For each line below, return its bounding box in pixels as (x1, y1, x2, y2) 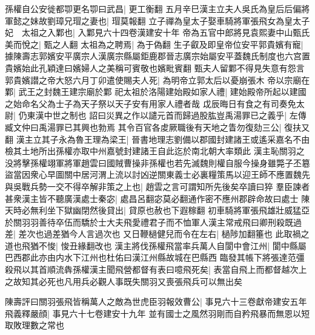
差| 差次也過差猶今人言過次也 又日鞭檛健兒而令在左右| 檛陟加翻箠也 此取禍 (5, 227, 301, 240)
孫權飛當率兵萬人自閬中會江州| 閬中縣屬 (148, 239, 307, 252)
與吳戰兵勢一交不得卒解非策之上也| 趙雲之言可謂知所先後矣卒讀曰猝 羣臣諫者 (5, 180, 310, 192)
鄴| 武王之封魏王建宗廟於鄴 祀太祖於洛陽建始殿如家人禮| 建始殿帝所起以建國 (5, 85, 307, 98)
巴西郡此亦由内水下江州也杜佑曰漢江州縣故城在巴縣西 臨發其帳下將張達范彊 (5, 251, 305, 264)
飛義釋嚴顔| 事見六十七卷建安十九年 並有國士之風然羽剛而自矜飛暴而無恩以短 (5, 307, 310, 319)
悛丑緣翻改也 (61, 239, 112, 252)
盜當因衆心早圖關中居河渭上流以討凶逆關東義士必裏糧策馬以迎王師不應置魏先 (5, 168, 310, 181)
